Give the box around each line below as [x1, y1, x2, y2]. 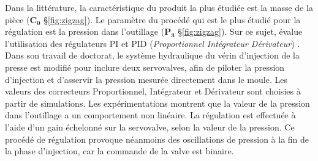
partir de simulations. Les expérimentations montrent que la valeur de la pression [5, 96, 310, 109]
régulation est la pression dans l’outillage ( [5, 25, 165, 38]
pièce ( [5, 13, 30, 26]
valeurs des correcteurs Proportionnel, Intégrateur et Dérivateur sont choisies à [5, 85, 301, 98]
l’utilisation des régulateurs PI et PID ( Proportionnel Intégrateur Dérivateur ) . [5, 37, 300, 49]
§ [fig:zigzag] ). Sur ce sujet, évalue [178, 25, 303, 38]
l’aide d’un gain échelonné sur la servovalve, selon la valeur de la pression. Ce [5, 120, 295, 133]
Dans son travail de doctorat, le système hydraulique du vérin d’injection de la [5, 49, 300, 62]
